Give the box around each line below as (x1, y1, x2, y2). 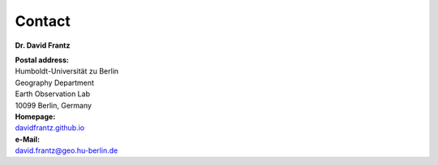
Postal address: (15, 55, 69, 65)
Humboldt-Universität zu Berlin (15, 66, 119, 76)
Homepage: (15, 112, 56, 121)
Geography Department (15, 78, 95, 87)
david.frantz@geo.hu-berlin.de (15, 146, 118, 155)
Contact (15, 12, 71, 30)
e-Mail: (15, 134, 41, 144)
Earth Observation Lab (15, 89, 91, 99)
